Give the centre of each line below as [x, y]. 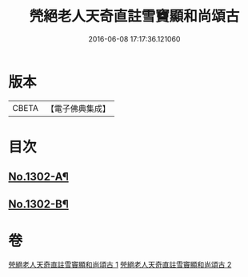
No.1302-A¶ [39, 177]
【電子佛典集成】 [78, 109]
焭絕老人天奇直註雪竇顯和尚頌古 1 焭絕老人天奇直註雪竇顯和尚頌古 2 [120, 264]
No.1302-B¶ [39, 204]
